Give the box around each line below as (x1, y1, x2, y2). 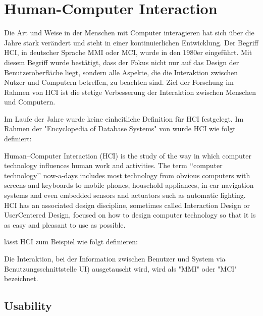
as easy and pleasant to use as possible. (4, 219, 126, 230)
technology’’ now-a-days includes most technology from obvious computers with (4, 170, 250, 180)
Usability (4, 298, 52, 313)
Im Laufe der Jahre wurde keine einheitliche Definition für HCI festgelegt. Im (4, 113, 244, 124)
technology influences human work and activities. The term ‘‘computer (4, 160, 223, 171)
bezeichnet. (4, 273, 38, 284)
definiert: (4, 133, 32, 144)
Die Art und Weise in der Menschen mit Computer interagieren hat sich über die (4, 27, 254, 38)
